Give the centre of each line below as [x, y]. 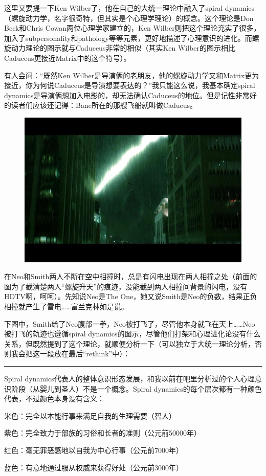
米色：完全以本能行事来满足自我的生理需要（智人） [90, 415]
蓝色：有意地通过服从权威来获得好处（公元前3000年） [94, 467]
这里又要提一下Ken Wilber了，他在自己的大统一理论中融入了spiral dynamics [129, 8]
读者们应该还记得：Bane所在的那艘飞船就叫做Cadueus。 [104, 105]
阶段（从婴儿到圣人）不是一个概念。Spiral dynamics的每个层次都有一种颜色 [136, 388]
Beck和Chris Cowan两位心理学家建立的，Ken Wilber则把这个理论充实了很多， [132, 28]
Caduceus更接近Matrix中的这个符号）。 [68, 58]
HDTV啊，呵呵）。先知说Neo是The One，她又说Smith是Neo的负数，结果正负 [131, 296]
